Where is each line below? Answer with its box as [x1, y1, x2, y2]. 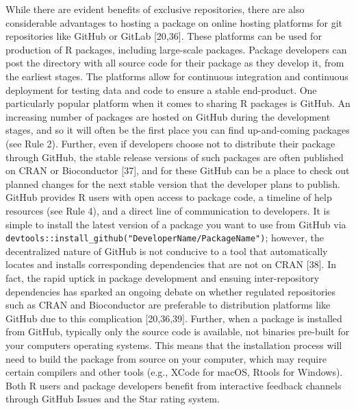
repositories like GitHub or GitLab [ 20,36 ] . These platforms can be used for [5, 29, 322, 43]
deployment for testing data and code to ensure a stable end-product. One [5, 82, 317, 97]
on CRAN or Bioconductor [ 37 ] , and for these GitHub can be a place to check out [5, 163, 350, 178]
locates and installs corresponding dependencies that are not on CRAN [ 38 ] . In [5, 257, 336, 272]
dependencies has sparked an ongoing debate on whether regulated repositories [5, 284, 336, 298]
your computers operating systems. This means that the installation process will [5, 337, 342, 352]
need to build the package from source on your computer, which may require [5, 351, 327, 365]
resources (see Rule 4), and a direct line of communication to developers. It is [5, 203, 330, 217]
